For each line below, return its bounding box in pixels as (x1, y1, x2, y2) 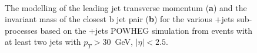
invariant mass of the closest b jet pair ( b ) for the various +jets (5, 13, 234, 25)
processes (5, 24, 38, 36)
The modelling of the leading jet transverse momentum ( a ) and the (5, 1, 247, 13)
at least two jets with (5, 36, 81, 48)
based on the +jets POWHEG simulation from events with (40, 24, 253, 36)
